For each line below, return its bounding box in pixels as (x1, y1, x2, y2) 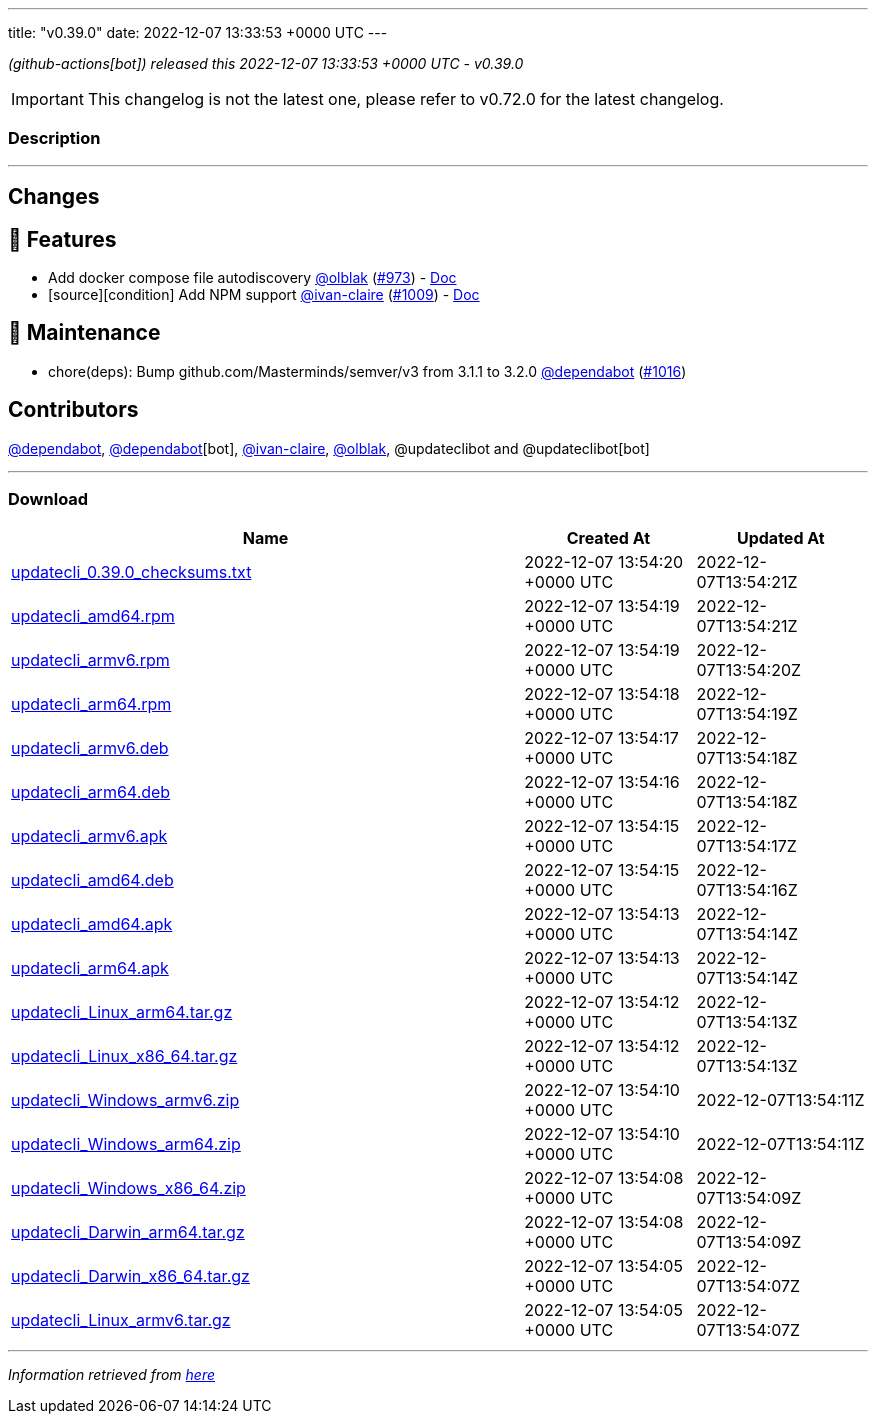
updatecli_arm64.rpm (11, 694, 172, 715)
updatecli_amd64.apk (11, 914, 173, 935)
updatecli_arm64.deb (11, 782, 171, 803)
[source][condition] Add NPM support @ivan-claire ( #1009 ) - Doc (48, 286, 480, 304)
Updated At (736, 528, 825, 549)
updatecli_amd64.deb (11, 870, 174, 891)
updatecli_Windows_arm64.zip (11, 1134, 241, 1155)
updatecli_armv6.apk (11, 826, 168, 847)
